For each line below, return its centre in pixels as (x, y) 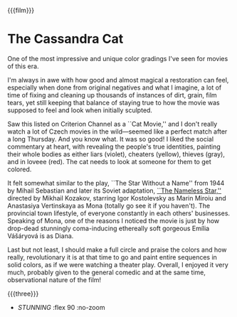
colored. (20, 169)
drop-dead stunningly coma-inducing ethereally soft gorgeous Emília (109, 228)
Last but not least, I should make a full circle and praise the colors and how (117, 249)
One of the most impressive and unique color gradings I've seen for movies (118, 58)
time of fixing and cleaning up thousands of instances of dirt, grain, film (112, 95)
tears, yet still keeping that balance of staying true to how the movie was (114, 102)
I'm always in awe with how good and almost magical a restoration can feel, (118, 80)
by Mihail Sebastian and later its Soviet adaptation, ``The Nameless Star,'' (115, 190)
